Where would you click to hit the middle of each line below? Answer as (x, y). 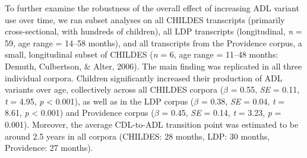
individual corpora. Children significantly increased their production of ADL (144, 78)
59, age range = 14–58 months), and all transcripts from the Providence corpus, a (153, 42)
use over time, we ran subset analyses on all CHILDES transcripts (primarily (145, 19)
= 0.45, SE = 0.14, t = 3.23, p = (221, 113)
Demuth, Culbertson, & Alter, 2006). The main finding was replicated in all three (153, 66)
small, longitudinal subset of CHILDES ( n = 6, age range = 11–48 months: (142, 54)
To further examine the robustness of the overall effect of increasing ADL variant (152, 8)
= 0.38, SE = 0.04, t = (243, 101)
